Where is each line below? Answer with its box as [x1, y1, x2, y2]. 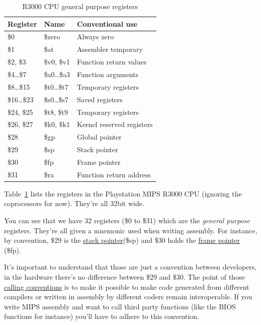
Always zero [77, 31, 114, 42]
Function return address [77, 169, 151, 179]
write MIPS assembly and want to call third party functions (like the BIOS [4, 301, 236, 311]
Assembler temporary [77, 44, 143, 54]
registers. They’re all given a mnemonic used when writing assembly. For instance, [4, 225, 257, 235]
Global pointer [77, 132, 122, 142]
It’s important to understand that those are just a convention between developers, [4, 262, 257, 272]
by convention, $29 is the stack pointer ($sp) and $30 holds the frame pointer [4, 235, 240, 245]
